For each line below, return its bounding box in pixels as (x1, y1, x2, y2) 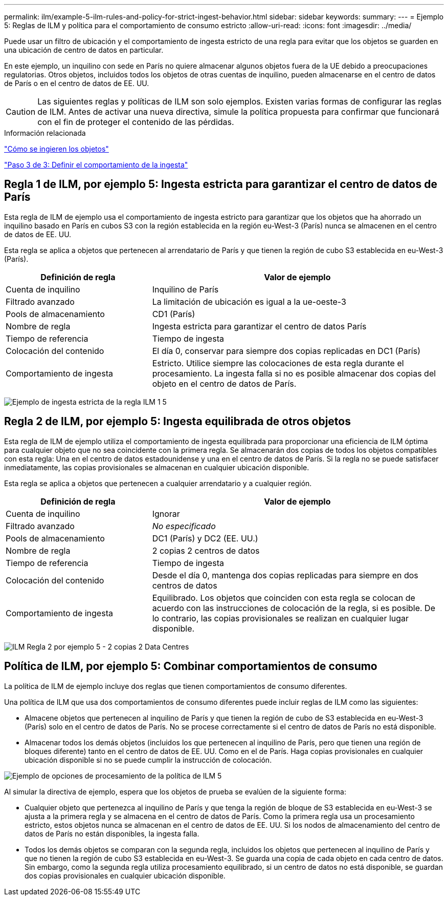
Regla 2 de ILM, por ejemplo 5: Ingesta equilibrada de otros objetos (4, 415, 351, 428)
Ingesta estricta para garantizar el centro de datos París (152, 321, 367, 331)
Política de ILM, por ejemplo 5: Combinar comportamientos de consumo (4, 660, 377, 673)
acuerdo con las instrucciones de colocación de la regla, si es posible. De (152, 602, 435, 613)
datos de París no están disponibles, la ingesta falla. (25, 829, 199, 838)
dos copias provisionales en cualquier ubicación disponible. (25, 871, 226, 880)
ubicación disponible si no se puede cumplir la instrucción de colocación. (25, 755, 272, 764)
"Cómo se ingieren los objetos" (4, 144, 109, 153)
